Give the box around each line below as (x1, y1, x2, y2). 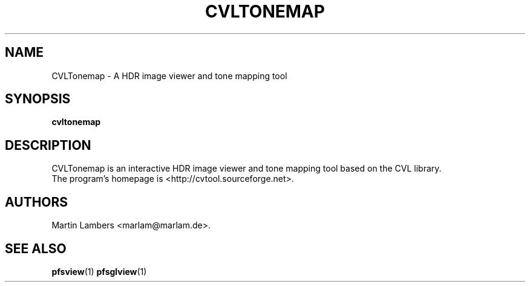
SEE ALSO (5, 240, 67, 256)
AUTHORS (5, 194, 68, 210)
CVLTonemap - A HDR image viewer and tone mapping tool (51, 70, 287, 81)
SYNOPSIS (5, 91, 71, 107)
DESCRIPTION (5, 137, 91, 153)
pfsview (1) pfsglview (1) (51, 266, 147, 277)
